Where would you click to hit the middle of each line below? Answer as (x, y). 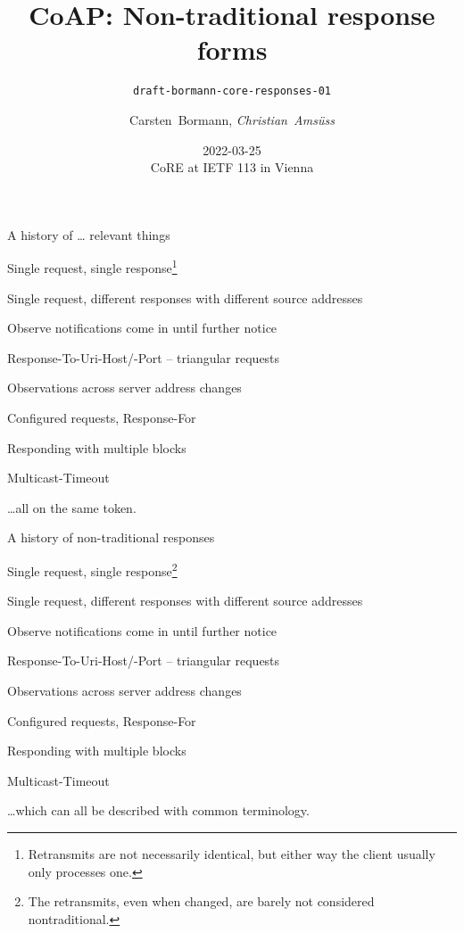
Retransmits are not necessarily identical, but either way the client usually (232, 853)
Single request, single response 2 (92, 569)
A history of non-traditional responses (111, 537)
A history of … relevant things (89, 234)
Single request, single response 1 (92, 266)
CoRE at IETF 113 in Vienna (232, 167)
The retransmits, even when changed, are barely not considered (201, 901)
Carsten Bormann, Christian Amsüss (232, 119)
